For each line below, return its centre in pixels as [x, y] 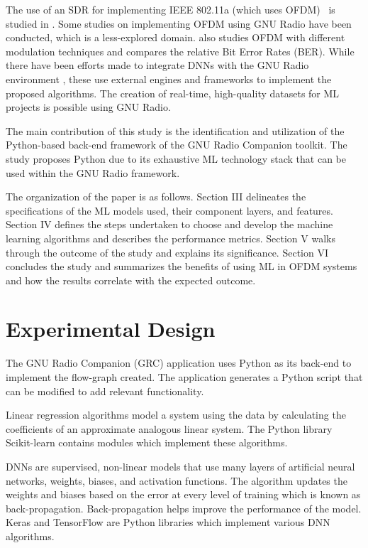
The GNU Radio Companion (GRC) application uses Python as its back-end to [179, 363]
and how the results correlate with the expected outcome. [131, 280]
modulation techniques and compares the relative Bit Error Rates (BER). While [180, 51]
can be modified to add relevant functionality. [105, 391]
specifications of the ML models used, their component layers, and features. [169, 210]
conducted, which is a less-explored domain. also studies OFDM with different [175, 37]
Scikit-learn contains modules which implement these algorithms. [147, 442]
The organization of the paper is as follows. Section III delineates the [156, 197]
